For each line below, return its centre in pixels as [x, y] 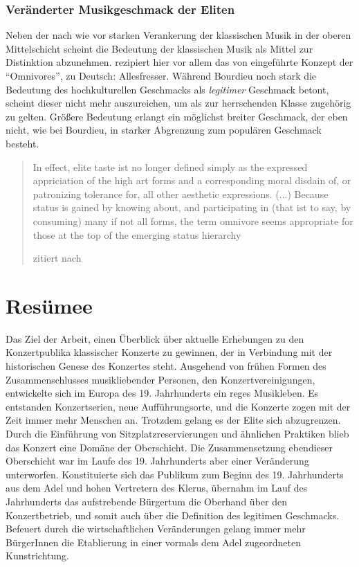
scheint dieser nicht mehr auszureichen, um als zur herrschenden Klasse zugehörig [178, 103]
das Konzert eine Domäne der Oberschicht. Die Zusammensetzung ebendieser [169, 447]
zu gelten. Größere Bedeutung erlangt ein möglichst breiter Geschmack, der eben [177, 116]
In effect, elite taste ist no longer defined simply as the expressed [170, 166]
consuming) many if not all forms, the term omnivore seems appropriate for [193, 220]
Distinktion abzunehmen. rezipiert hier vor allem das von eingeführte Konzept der [179, 62]
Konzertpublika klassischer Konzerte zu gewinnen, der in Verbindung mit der [169, 352]
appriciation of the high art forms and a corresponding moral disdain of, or [192, 180]
